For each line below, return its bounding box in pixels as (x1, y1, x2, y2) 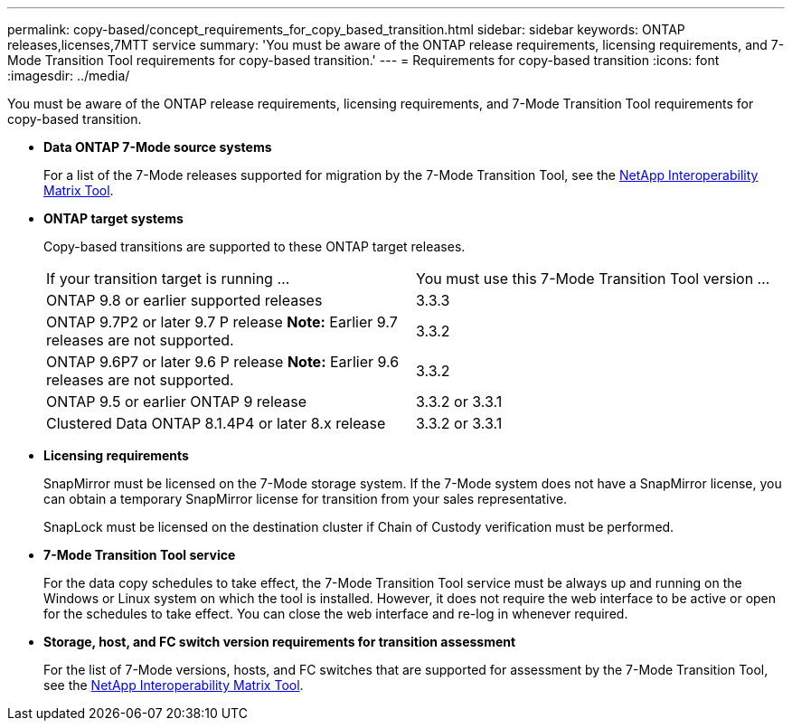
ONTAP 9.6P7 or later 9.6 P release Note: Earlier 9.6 (46, 353, 400, 371)
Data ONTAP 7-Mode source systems (43, 139, 272, 155)
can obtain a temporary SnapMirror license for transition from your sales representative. (43, 491, 568, 506)
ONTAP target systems (43, 211, 184, 226)
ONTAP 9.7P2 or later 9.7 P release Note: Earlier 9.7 (46, 313, 398, 331)
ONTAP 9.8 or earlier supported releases (46, 291, 323, 309)
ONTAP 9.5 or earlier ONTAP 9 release (46, 392, 307, 411)
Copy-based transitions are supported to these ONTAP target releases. (43, 239, 466, 254)
